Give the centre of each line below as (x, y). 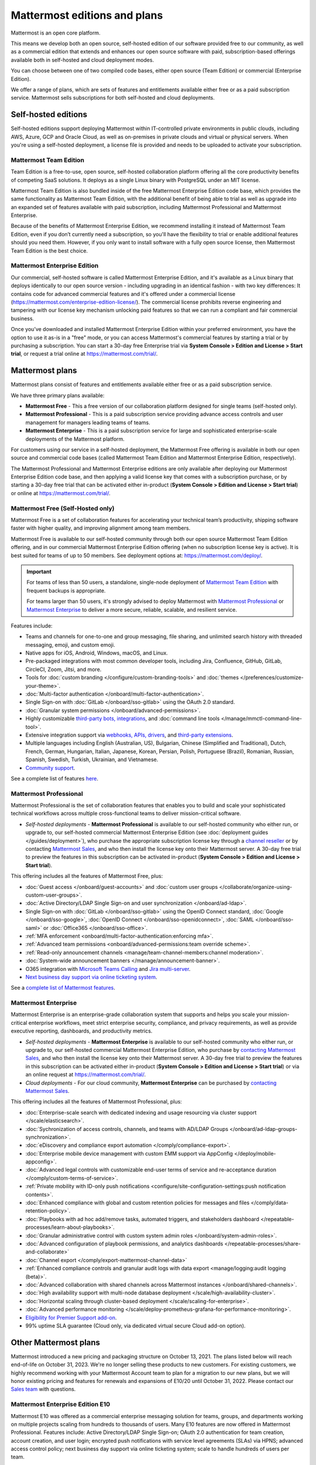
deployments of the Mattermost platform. (75, 439)
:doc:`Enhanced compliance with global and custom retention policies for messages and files (138, 1203)
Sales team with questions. (43, 1389)
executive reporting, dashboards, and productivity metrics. (82, 1031)
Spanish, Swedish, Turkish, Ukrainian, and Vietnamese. (92, 759)
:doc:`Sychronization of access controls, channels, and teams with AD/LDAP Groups (127, 1129)
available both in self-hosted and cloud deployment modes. (83, 60)
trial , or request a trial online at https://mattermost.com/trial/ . (84, 354)
